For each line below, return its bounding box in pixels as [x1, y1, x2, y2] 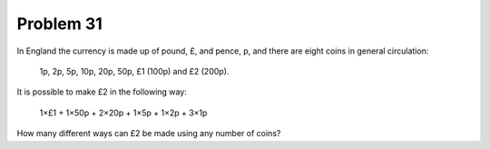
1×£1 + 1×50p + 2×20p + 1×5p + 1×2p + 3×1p [39, 107, 208, 118]
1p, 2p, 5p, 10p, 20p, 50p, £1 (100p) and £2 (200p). [39, 65, 230, 76]
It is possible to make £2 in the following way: [16, 86, 188, 97]
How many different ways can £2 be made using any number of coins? [16, 128, 281, 139]
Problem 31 [16, 14, 103, 34]
